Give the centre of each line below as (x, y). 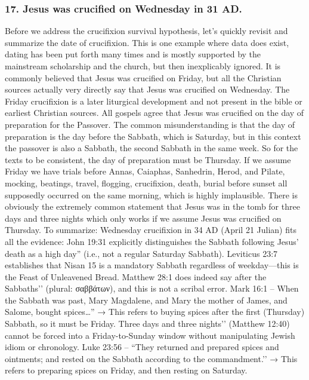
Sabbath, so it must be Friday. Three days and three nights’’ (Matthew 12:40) (147, 324)
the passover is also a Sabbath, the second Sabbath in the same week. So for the (152, 148)
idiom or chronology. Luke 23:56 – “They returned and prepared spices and (142, 347)
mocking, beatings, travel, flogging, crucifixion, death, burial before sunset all (146, 183)
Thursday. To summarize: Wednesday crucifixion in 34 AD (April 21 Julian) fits (151, 230)
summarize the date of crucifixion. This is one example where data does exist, (147, 42)
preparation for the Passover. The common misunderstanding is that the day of (150, 124)
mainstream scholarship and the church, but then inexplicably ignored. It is (143, 66)
